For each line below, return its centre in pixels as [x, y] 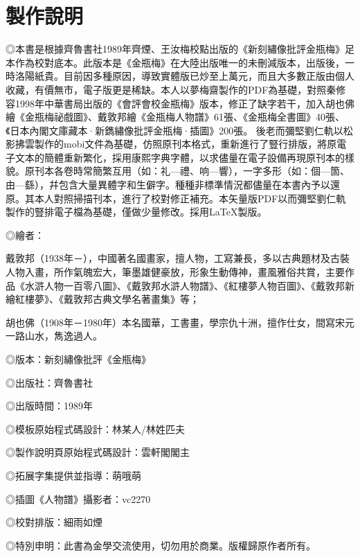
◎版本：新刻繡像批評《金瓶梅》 [78, 359]
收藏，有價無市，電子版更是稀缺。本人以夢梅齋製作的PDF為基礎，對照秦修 [176, 89]
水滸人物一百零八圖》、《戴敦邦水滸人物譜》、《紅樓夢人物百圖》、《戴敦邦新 [189, 285]
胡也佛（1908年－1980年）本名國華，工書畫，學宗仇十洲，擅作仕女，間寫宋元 [180, 322]
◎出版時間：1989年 [49, 406]
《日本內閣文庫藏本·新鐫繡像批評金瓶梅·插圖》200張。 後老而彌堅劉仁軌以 [174, 130]
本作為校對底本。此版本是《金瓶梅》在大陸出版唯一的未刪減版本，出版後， [175, 62]
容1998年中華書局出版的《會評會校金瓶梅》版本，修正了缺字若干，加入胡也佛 [180, 103]
